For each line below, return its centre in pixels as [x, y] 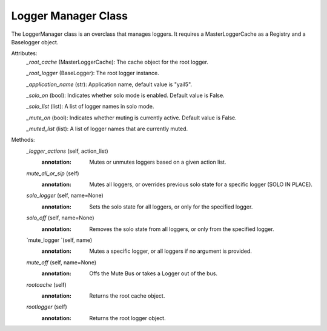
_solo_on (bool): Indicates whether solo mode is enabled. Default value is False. [125, 95]
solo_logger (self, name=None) [65, 196]
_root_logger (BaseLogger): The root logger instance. [93, 73]
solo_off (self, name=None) [60, 218]
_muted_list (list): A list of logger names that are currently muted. [107, 129]
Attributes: [24, 53]
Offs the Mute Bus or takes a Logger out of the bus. [154, 273]
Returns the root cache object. [127, 296]
